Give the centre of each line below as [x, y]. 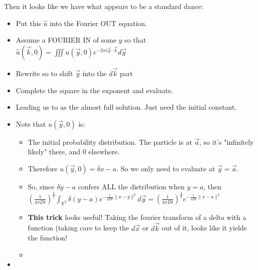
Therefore [43, 168]
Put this [28, 23]
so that [135, 40]
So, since [41, 186]
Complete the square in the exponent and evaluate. [94, 90]
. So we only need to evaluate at [166, 168]
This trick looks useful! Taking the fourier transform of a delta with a [137, 217]
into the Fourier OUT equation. [98, 23]
